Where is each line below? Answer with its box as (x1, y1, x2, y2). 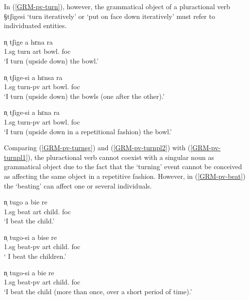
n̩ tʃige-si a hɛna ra (4, 107, 60, 117)
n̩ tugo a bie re (4, 197, 48, 207)
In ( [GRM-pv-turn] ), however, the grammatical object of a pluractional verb (4, 1, 231, 11)
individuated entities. (4, 20, 67, 31)
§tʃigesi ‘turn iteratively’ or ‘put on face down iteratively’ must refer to (4, 11, 215, 21)
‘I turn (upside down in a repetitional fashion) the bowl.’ (4, 126, 172, 136)
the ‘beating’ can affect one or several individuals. (4, 180, 152, 190)
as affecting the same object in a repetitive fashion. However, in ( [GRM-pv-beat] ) (4, 171, 246, 181)
